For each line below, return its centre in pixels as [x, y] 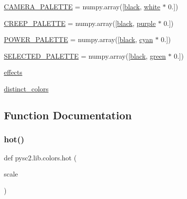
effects [13, 72]
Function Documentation [68, 115]
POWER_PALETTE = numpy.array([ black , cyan [79, 39]
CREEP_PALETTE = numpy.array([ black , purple [80, 23]
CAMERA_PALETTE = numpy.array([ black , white [82, 6]
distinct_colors [26, 88]
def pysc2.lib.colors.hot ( [40, 157]
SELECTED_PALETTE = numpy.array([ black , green [85, 55]
